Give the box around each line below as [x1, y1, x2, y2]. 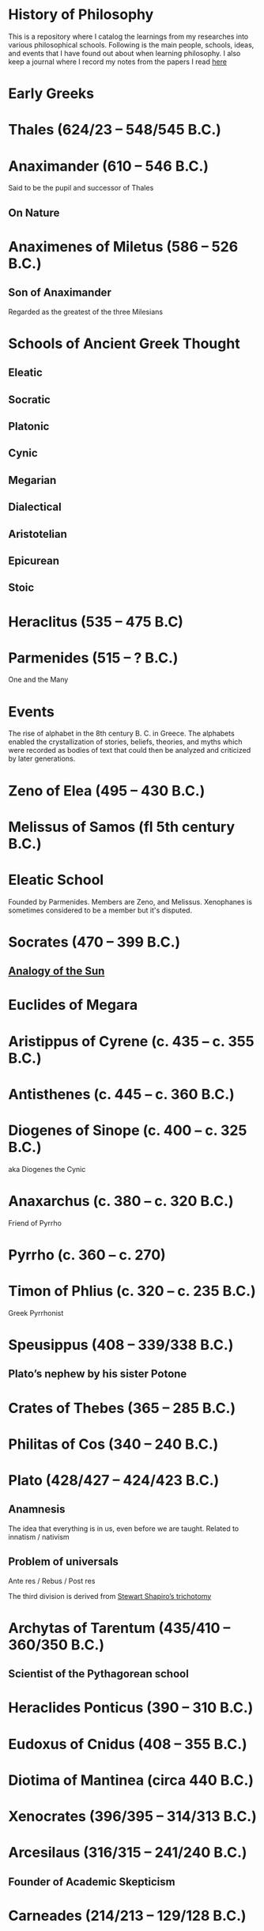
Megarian [8, 473, 57, 487]
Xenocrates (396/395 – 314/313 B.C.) [8, 1807, 257, 1825]
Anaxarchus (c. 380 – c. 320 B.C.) [8, 1192, 234, 1210]
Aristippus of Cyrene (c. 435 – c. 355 [8, 1032, 255, 1050]
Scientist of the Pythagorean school [8, 1667, 190, 1681]
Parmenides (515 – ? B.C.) [8, 648, 179, 667]
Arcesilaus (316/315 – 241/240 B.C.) [8, 1844, 247, 1861]
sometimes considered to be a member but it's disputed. [8, 905, 192, 915]
